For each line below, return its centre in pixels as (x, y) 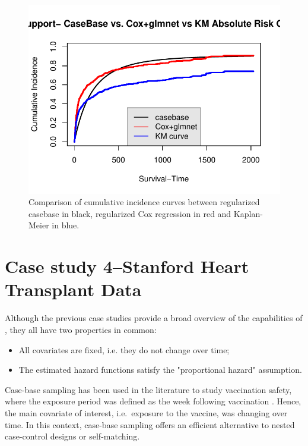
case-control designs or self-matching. (72, 436)
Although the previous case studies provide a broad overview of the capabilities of (154, 318)
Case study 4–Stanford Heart (127, 266)
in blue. (66, 225)
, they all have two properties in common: (81, 329)
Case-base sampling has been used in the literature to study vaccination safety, (148, 389)
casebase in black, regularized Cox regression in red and (130, 213)
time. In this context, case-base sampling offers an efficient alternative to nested (150, 424)
